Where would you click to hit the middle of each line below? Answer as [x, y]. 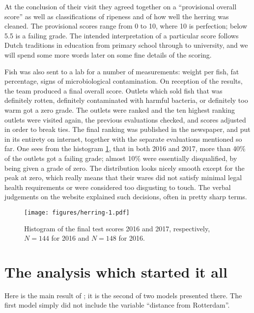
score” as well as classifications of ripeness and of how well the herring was [117, 16]
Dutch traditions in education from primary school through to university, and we [126, 45]
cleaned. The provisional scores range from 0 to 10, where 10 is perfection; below [126, 26]
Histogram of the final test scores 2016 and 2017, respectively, [117, 228]
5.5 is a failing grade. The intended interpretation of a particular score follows [122, 35]
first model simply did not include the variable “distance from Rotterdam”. [117, 305]
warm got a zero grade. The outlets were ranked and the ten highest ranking [120, 110]
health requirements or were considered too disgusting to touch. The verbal [118, 187]
